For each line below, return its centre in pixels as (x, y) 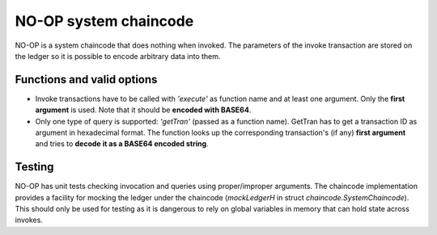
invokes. (29, 220)
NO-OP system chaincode (104, 21)
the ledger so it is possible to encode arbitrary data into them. (118, 56)
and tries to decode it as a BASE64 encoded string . (122, 144)
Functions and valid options (86, 80)
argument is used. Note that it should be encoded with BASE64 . (143, 110)
